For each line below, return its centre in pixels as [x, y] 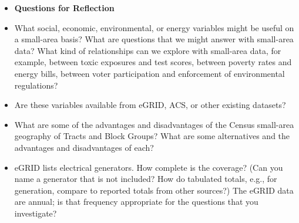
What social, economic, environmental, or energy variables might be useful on [154, 27]
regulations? [36, 85]
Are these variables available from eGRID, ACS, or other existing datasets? [150, 105]
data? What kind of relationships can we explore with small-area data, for [148, 50]
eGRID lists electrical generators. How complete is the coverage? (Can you [149, 167]
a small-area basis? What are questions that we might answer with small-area [154, 39]
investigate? [36, 213]
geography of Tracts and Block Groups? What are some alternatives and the [152, 136]
